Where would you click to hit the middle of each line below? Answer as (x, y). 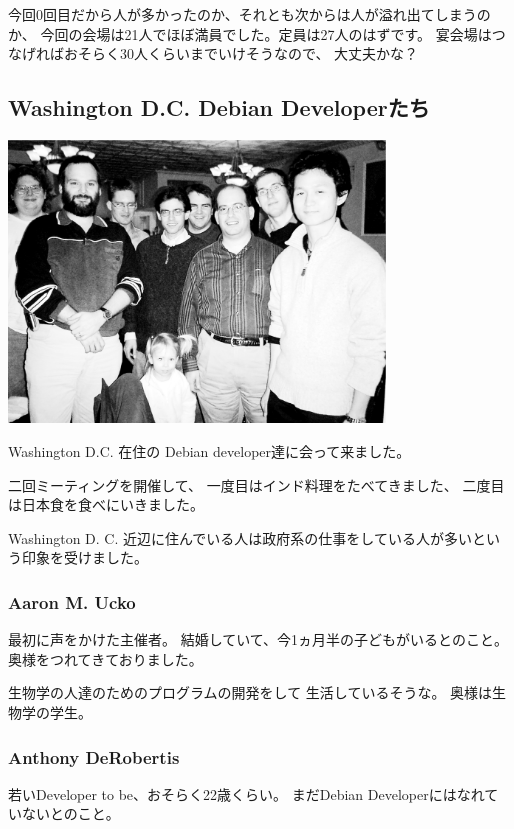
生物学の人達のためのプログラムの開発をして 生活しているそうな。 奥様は (250, 692)
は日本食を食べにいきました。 (106, 504)
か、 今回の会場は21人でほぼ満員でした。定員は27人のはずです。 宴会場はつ (257, 33)
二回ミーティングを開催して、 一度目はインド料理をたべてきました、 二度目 (256, 484)
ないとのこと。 (70, 813)
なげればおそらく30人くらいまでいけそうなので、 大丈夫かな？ (213, 53)
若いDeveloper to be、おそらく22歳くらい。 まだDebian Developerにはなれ (246, 793)
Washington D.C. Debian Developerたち (219, 107)
